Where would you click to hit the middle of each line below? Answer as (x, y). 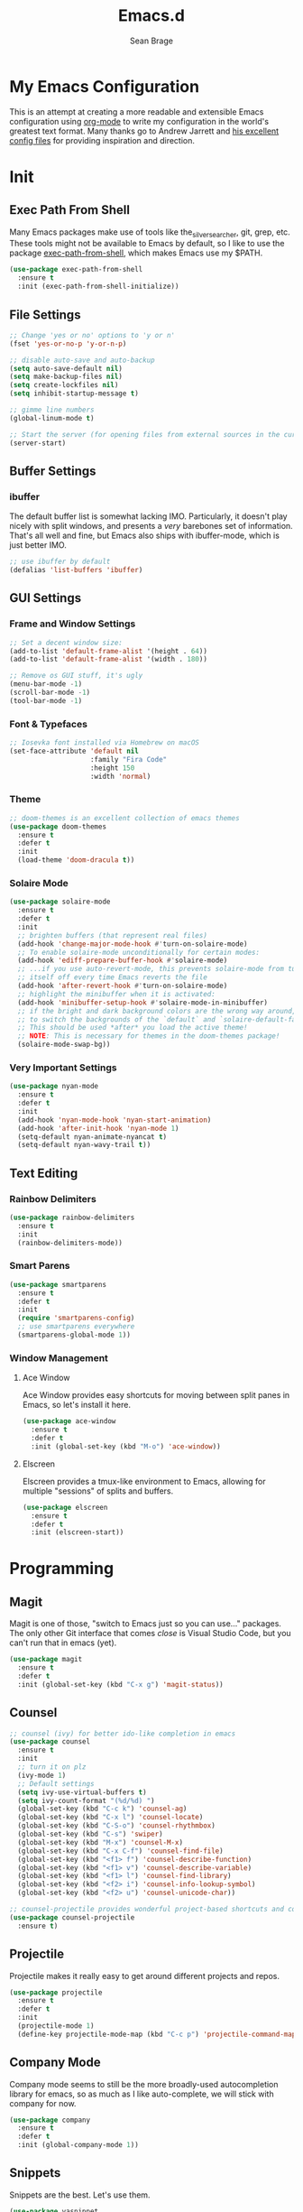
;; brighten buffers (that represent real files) (112, 935)
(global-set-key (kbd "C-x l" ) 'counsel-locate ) (110, 1818)
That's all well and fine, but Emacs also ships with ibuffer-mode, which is (144, 536)
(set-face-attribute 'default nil (74, 751)
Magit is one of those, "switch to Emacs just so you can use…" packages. (146, 1624)
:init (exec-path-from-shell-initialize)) (98, 287)
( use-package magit (46, 1660)
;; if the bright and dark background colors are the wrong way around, (157, 1011)
